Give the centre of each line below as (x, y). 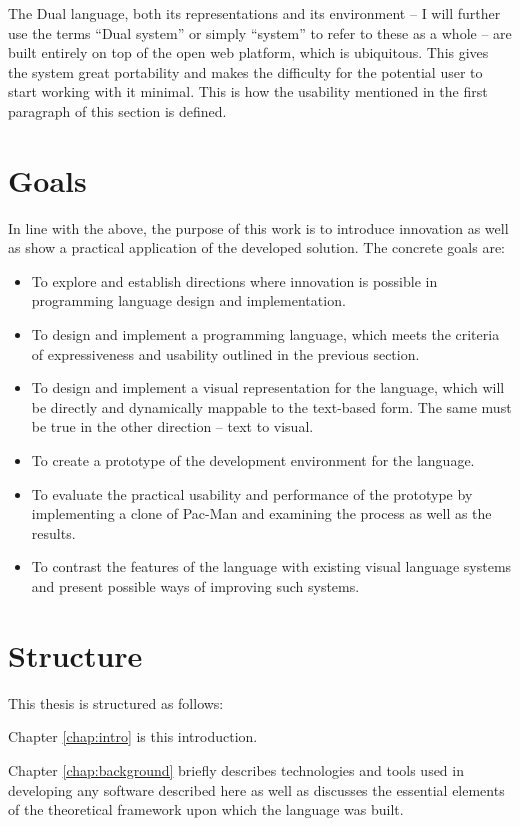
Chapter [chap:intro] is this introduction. (133, 736)
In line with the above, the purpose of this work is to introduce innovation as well (258, 227)
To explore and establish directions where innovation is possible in (234, 280)
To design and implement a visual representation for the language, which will (268, 387)
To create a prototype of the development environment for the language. (253, 460)
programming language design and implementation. (188, 300)
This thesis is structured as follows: (116, 702)
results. (53, 532)
